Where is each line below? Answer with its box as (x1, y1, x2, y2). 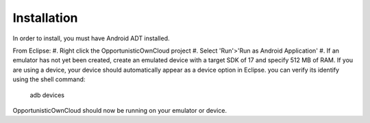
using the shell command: (12, 75, 86, 83)
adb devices (29, 91, 65, 99)
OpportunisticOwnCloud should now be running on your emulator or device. (12, 106, 227, 114)
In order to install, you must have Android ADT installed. (12, 34, 170, 42)
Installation (12, 10, 78, 25)
